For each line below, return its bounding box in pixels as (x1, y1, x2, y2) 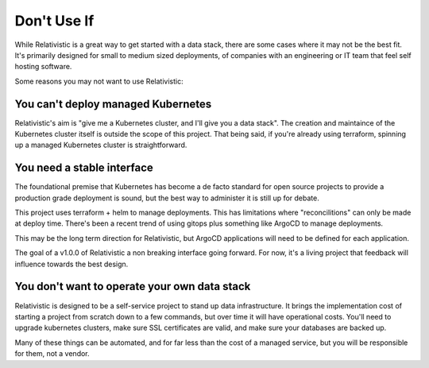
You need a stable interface (14, 161, 154, 175)
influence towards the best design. (14, 259, 129, 269)
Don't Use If (14, 12, 95, 29)
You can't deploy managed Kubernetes (14, 97, 212, 110)
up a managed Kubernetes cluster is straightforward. (14, 140, 187, 150)
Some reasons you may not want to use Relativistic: (14, 76, 184, 86)
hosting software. (14, 62, 72, 72)
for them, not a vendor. (14, 349, 91, 358)
